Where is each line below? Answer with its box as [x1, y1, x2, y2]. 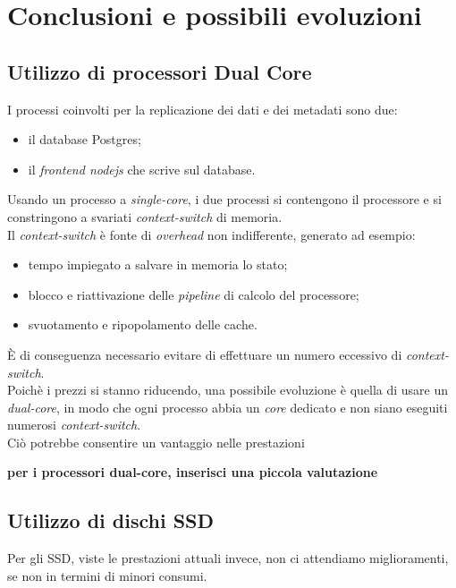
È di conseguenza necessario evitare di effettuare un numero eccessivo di [7, 345, 402, 363]
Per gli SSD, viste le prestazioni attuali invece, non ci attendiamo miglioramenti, [7, 549, 449, 567]
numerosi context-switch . [7, 415, 141, 434]
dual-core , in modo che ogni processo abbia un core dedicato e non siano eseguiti [7, 397, 448, 416]
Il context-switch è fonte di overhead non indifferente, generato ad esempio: [7, 225, 416, 243]
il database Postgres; [28, 130, 141, 149]
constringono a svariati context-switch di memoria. [7, 207, 283, 226]
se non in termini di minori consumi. [7, 566, 207, 584]
